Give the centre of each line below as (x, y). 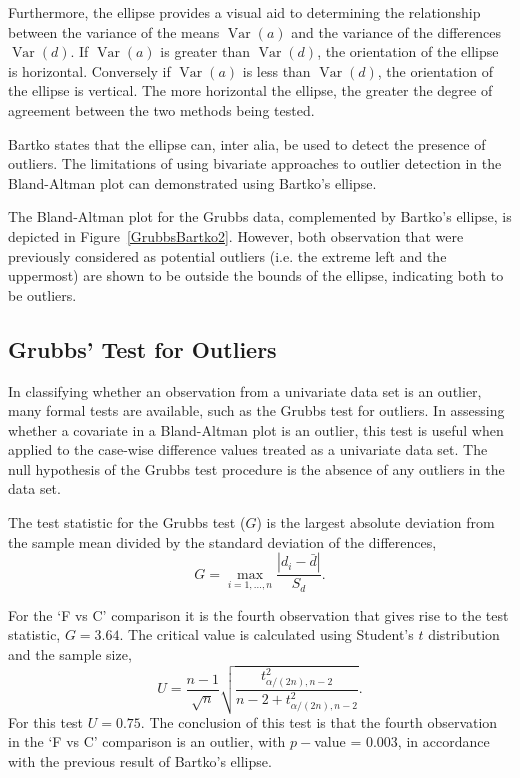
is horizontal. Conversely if (89, 70)
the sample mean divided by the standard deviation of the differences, (222, 541)
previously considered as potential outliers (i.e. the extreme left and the (227, 255)
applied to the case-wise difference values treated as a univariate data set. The (248, 449)
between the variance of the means (114, 31)
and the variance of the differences (396, 31)
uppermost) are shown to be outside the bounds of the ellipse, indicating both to (256, 275)
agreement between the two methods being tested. (161, 109)
